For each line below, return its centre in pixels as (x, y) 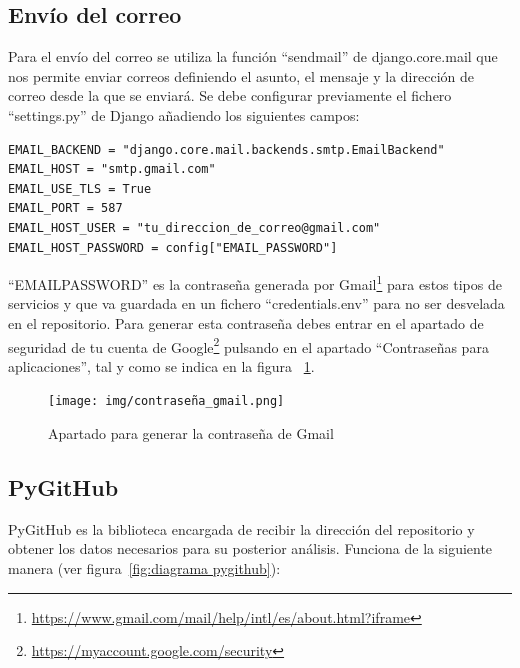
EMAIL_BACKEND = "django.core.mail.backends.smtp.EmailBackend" (226, 149)
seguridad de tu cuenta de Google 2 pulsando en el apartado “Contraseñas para (248, 345)
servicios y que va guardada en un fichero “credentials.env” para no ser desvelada (256, 303)
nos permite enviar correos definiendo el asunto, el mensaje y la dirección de (241, 75)
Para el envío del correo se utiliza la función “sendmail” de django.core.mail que (253, 56)
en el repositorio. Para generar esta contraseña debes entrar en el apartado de (246, 322)
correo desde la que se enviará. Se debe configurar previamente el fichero (230, 95)
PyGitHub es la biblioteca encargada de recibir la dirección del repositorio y (241, 528)
